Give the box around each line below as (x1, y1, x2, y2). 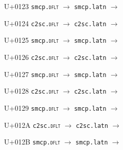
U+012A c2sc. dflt (4, 119, 60, 130)
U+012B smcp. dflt (4, 136, 60, 147)
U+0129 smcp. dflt (4, 102, 59, 113)
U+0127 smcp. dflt (4, 68, 59, 79)
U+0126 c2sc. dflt (4, 51, 59, 62)
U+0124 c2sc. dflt (4, 18, 59, 28)
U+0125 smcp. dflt (4, 35, 59, 45)
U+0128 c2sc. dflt (4, 86, 59, 96)
